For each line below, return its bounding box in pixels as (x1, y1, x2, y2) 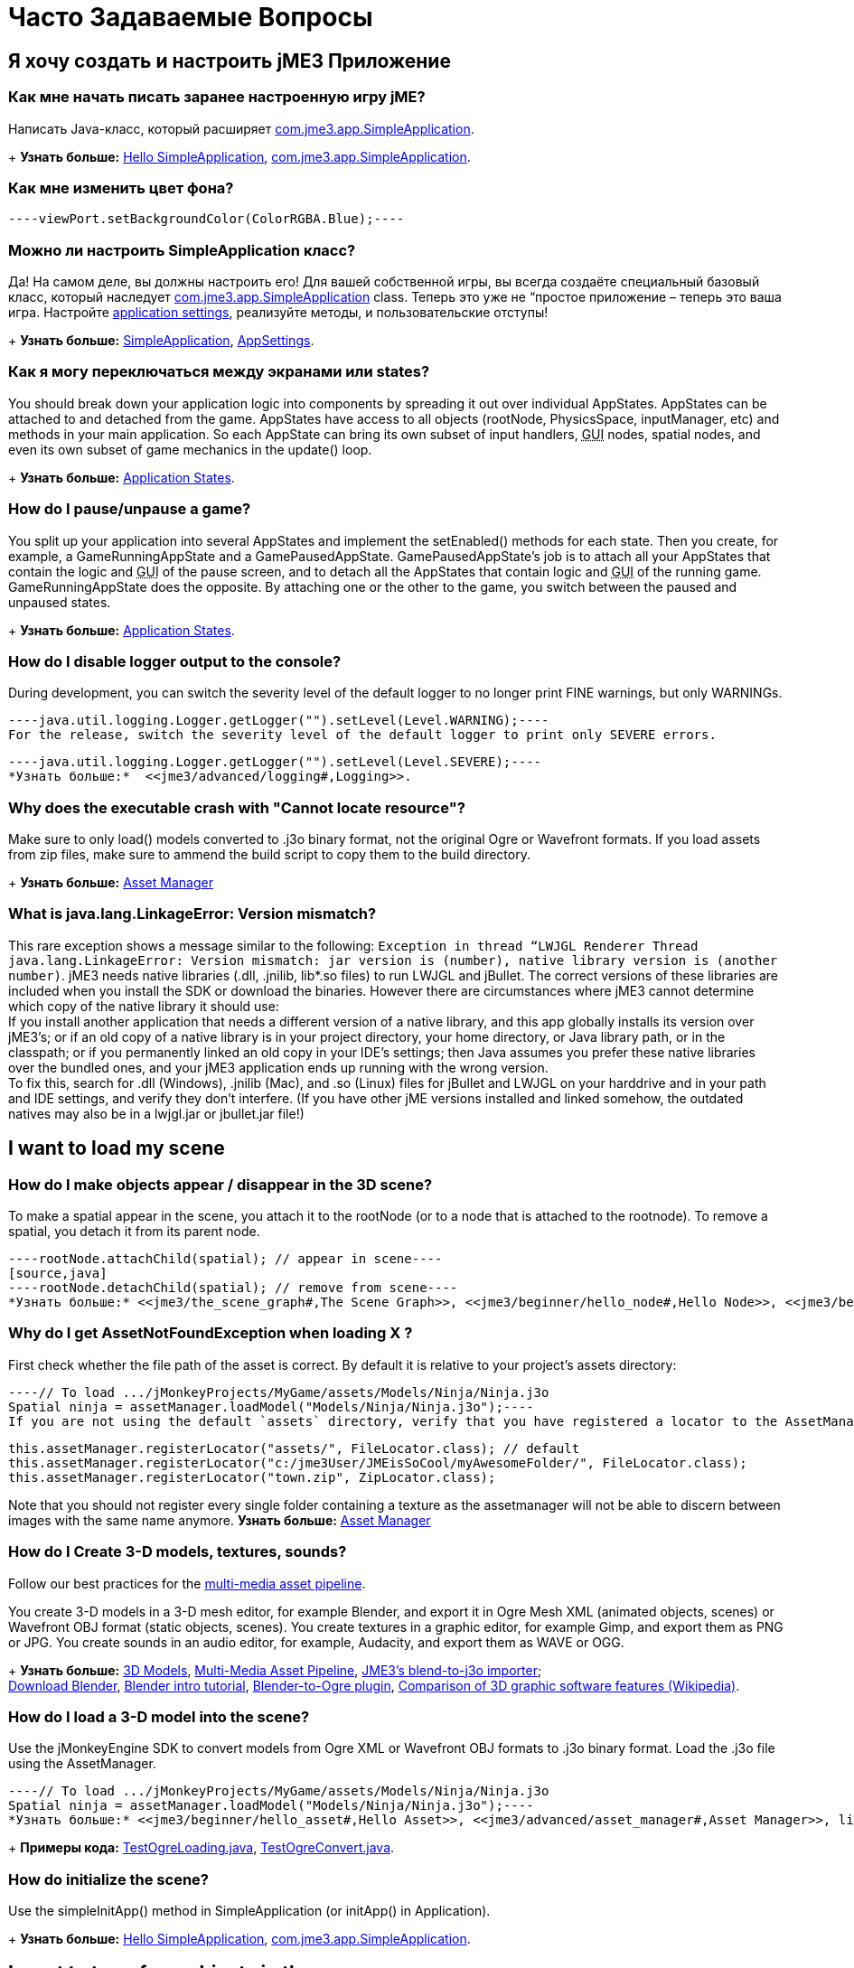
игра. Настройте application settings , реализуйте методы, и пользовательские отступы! (8, 305, 549, 321)
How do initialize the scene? (8, 1870, 209, 1888)
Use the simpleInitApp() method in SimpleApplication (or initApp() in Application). (8, 1903, 491, 1919)
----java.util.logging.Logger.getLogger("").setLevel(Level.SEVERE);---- (8, 754, 542, 770)
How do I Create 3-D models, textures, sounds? (8, 1542, 347, 1561)
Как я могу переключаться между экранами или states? (8, 362, 430, 381)
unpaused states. (8, 594, 111, 610)
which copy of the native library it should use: (8, 998, 279, 1014)
